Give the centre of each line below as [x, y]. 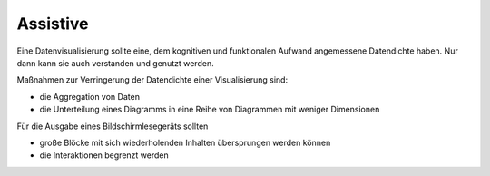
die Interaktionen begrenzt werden [104, 155]
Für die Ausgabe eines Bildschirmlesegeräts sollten [113, 126]
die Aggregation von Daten [90, 96]
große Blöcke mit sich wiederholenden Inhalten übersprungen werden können [185, 142]
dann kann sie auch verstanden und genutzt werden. [115, 63]
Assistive [53, 24]
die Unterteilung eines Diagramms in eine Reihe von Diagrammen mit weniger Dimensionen [210, 110]
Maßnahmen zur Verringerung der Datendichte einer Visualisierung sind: [152, 80]
